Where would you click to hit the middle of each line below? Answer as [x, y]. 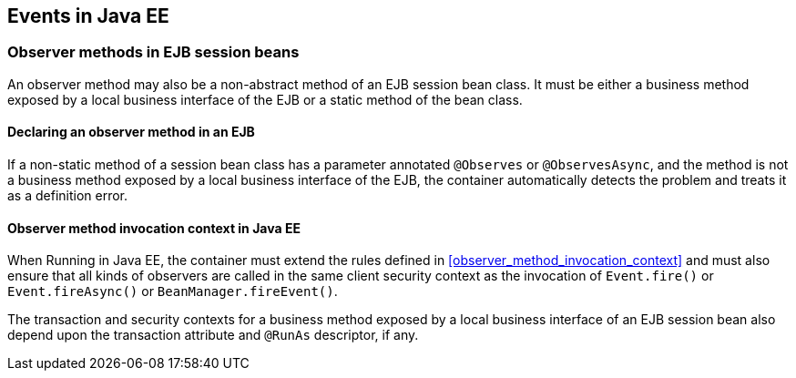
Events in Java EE [88, 16]
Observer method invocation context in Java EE [154, 228]
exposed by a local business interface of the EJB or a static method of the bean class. [265, 99]
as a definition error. [68, 196]
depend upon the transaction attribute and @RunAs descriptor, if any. [213, 335]
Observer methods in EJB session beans [153, 52]
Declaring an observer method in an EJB [131, 132]
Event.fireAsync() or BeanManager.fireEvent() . [173, 291]
